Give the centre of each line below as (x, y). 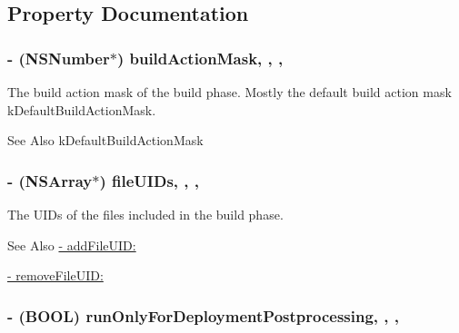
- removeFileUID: (55, 275)
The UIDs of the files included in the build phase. (145, 214)
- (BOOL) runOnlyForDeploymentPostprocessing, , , (204, 315)
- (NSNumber (59, 58)
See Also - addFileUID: (72, 245)
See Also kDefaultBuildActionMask (105, 140)
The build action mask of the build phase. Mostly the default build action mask (229, 92)
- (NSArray (50, 180)
